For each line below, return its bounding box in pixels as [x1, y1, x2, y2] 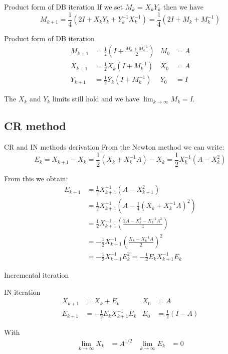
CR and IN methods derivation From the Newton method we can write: [4, 142, 224, 152]
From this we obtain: [4, 173, 68, 183]
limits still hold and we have [52, 93, 139, 104]
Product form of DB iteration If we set [4, 2, 123, 12]
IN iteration [4, 286, 41, 297]
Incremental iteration [4, 270, 69, 280]
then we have [163, 2, 203, 12]
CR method [4, 118, 66, 134]
